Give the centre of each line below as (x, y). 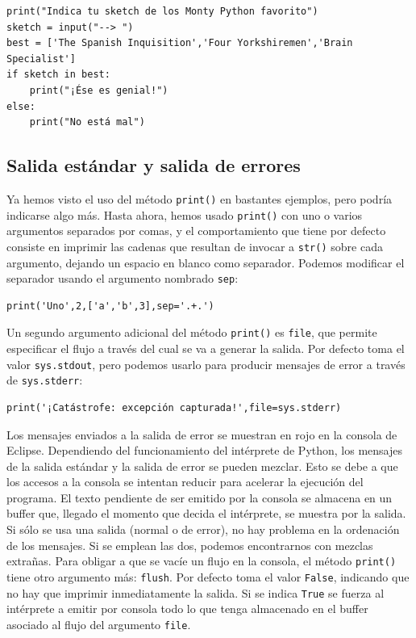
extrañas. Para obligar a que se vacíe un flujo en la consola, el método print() (202, 561)
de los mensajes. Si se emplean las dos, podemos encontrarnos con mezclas (190, 545)
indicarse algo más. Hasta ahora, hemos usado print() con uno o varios (185, 214)
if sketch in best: (58, 75)
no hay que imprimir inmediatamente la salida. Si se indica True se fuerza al (196, 592)
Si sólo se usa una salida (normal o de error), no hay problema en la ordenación (203, 529)
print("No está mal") (87, 122)
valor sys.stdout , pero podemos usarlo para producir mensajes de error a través (206, 364)
